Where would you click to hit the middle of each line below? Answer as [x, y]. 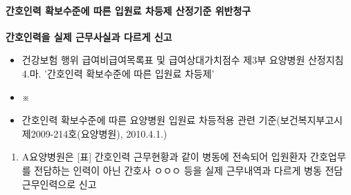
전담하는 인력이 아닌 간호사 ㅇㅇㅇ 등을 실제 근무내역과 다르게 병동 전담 [189, 170]
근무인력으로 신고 [59, 184]
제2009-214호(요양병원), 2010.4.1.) [94, 133]
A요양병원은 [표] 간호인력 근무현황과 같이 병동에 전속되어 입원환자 [164, 157]
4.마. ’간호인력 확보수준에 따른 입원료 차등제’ [118, 73]
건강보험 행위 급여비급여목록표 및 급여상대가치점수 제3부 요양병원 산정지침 [183, 60]
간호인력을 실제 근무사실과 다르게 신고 [89, 36]
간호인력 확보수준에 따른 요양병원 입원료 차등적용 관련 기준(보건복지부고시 [182, 120]
